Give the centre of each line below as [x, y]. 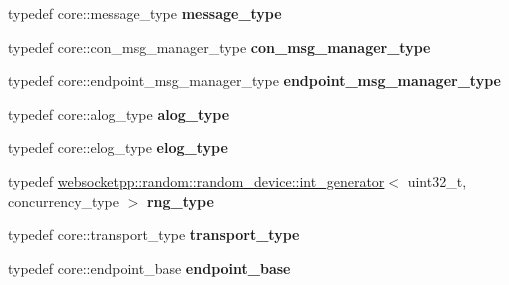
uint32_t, [437, 180]
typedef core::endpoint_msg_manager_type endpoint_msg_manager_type [254, 80]
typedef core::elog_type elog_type [118, 147]
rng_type [180, 200]
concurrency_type [63, 200]
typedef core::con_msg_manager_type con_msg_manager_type [219, 46]
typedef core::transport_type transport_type [154, 234]
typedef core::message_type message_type [145, 13]
